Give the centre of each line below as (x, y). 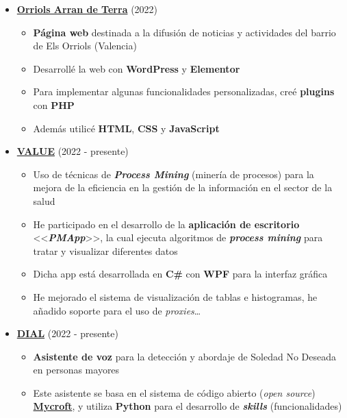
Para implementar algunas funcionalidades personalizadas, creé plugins (184, 91)
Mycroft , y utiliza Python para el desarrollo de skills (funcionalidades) (188, 406)
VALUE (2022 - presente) (73, 151)
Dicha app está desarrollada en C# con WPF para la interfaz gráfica (180, 274)
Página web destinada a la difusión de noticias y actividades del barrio (184, 32)
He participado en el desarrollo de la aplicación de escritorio (166, 224)
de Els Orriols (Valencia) (85, 46)
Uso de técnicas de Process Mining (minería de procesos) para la (173, 174)
